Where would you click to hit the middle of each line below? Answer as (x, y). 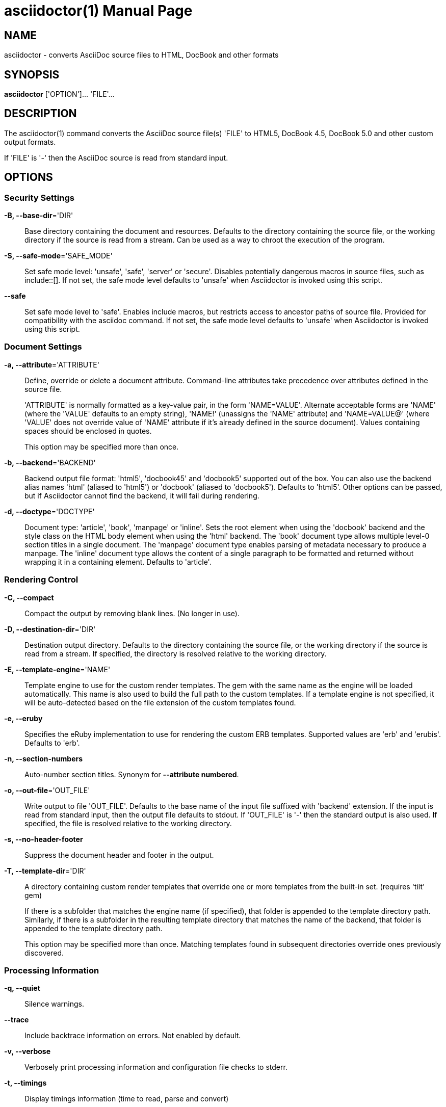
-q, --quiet (22, 988)
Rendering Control (41, 580)
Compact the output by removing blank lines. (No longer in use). (132, 613)
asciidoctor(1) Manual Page (98, 11)
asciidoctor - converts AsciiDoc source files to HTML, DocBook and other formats (141, 55)
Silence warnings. (55, 1004)
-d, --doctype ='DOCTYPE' (49, 511)
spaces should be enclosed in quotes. (88, 431)
